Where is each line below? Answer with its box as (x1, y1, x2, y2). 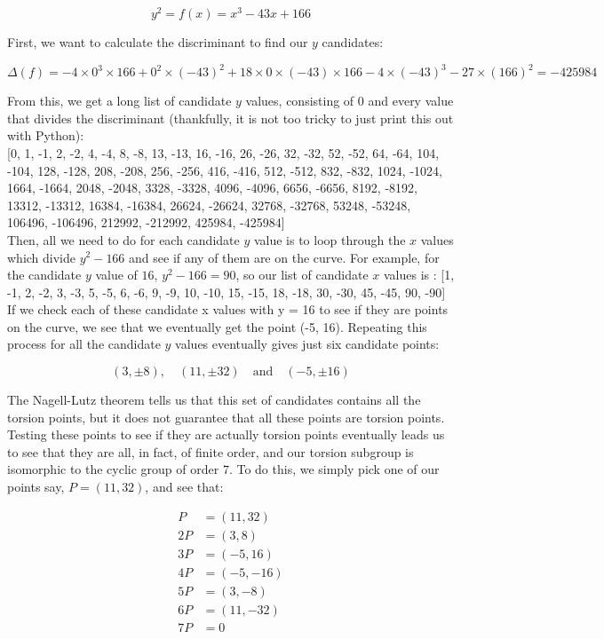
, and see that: (145, 477, 224, 496)
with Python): (7, 126, 84, 145)
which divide (7, 248, 76, 266)
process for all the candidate (7, 335, 161, 353)
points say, (7, 477, 65, 496)
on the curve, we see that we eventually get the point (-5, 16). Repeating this (7, 317, 427, 335)
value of (95, 265, 138, 284)
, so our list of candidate (235, 265, 369, 284)
